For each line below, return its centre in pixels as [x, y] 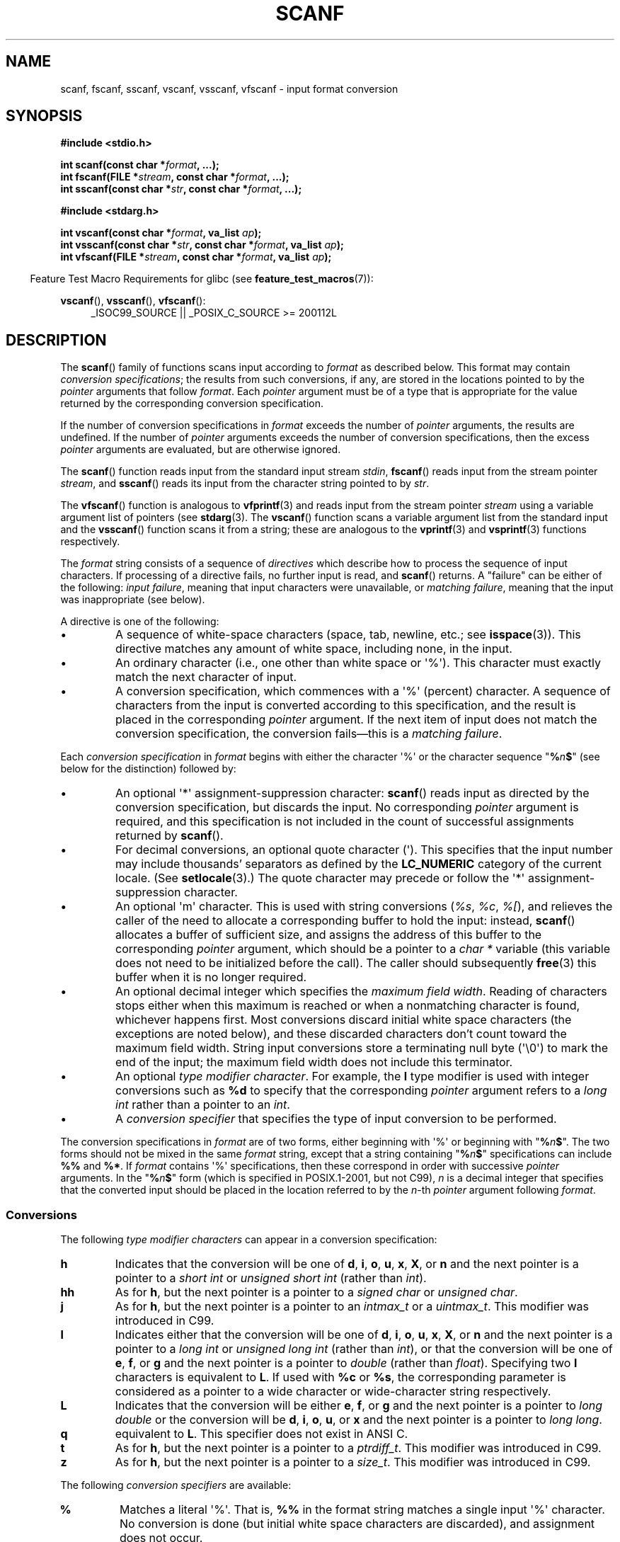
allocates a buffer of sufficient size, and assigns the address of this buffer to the [329, 935]
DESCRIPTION [56, 340]
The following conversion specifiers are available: [176, 1485]
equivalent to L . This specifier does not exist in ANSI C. [262, 1434]
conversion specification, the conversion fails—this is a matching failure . [309, 734]
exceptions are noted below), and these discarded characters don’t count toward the [341, 1034]
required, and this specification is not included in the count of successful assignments [345, 822]
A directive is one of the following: [140, 622]
